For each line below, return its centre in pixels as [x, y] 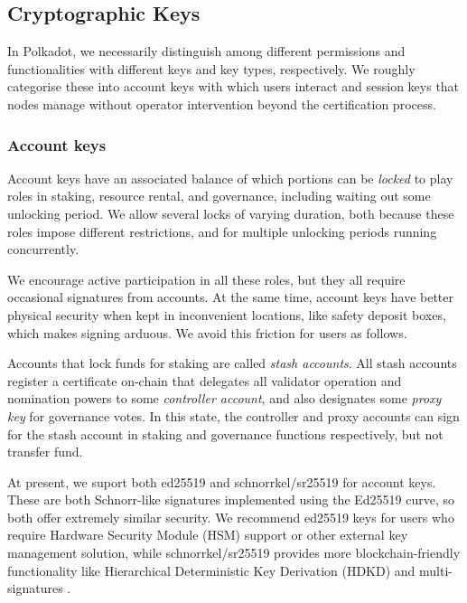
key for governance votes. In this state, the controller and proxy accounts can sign [233, 415]
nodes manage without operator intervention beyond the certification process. [222, 104]
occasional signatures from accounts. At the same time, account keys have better [231, 297]
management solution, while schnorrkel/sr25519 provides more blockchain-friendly [234, 553]
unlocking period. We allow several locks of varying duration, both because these [231, 213]
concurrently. [43, 249]
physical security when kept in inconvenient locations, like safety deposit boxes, [227, 314]
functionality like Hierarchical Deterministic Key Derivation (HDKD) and [211, 570]
